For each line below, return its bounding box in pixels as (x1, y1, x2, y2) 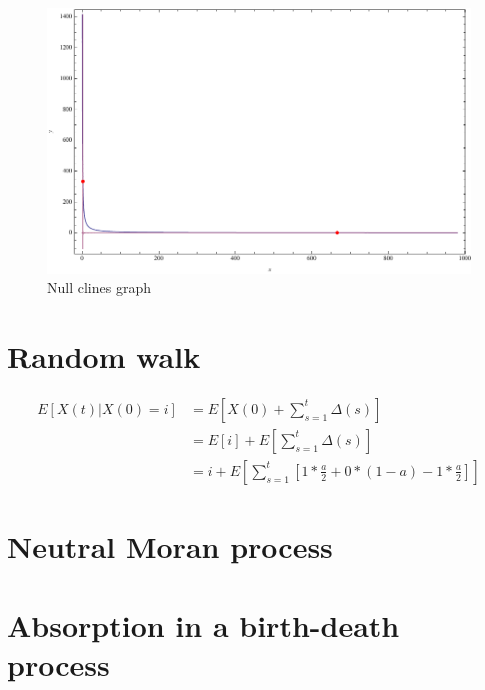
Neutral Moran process (7, 526, 333, 567)
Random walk (7, 335, 201, 376)
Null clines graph (47, 277, 151, 298)
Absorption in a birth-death (7, 604, 400, 645)
